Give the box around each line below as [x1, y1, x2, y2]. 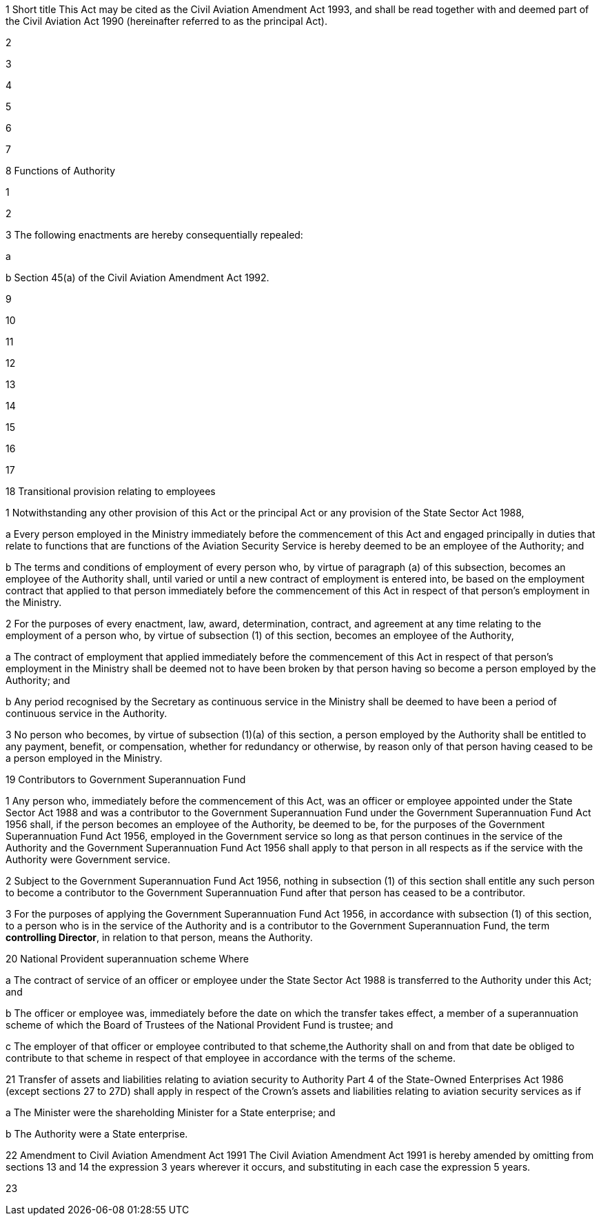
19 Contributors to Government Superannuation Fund [6, 774, 246, 785]
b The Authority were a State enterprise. [6, 1128, 188, 1140]
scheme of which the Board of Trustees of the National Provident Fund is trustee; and [6, 1019, 394, 1031]
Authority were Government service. [6, 854, 170, 865]
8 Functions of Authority [6, 165, 116, 176]
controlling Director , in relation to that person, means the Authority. [6, 931, 313, 943]
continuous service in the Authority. [6, 707, 167, 719]
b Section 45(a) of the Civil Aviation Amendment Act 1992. [6, 272, 269, 283]
